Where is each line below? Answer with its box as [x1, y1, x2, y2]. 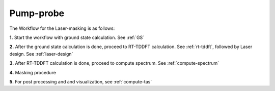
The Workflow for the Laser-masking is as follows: [9, 25, 115, 31]
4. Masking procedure [9, 69, 56, 75]
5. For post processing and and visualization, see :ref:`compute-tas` [9, 78, 152, 84]
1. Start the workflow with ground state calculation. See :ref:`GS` [9, 34, 145, 40]
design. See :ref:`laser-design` [9, 51, 73, 57]
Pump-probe [9, 8, 65, 19]
